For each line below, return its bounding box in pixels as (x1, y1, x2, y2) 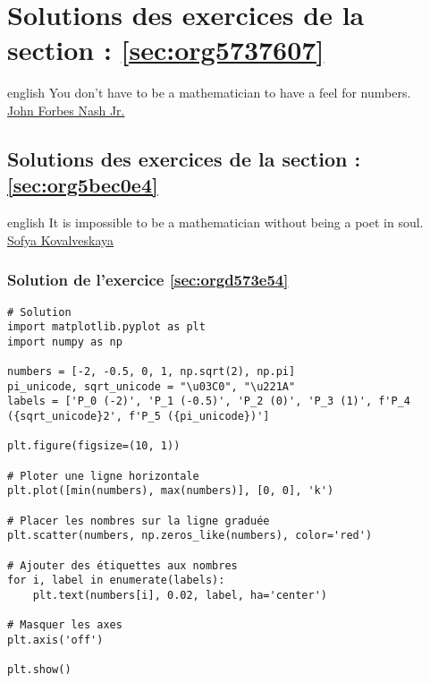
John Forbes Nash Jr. (7, 100, 125, 119)
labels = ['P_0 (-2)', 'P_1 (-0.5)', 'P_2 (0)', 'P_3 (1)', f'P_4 (7, 395, 411, 408)
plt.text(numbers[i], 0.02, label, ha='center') (32, 588, 327, 602)
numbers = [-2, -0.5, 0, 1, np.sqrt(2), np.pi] (7, 365, 296, 379)
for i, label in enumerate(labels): (7, 574, 225, 587)
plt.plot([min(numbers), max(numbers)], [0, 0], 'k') (7, 484, 334, 498)
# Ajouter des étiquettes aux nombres (7, 559, 238, 572)
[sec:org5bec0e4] (7, 171, 158, 199)
